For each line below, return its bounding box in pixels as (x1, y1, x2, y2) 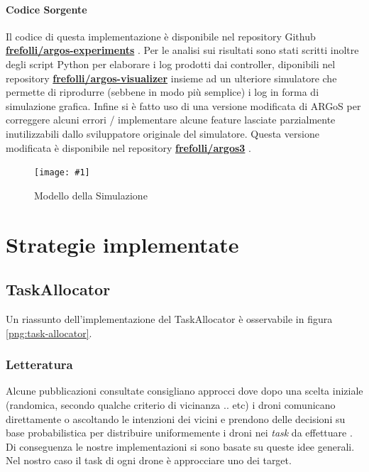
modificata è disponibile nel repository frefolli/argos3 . (6, 140, 251, 155)
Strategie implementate (6, 229, 239, 258)
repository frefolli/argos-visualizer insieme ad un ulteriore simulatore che (6, 70, 337, 85)
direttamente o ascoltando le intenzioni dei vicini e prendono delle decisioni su (6, 411, 346, 426)
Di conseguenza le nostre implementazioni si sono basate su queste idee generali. (6, 439, 355, 454)
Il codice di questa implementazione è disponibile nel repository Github (6, 28, 316, 43)
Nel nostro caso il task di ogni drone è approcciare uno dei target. (6, 453, 292, 468)
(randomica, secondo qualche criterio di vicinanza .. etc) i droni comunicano (6, 397, 336, 412)
